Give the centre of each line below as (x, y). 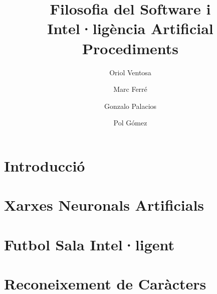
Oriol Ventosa (130, 72)
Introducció (45, 165)
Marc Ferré (130, 89)
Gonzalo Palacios (130, 106)
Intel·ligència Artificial (130, 28)
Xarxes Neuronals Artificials (104, 205)
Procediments (130, 48)
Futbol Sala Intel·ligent (89, 244)
